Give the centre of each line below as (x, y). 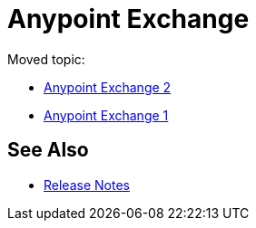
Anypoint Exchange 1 (106, 115)
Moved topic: (46, 59)
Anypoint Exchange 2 (108, 87)
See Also (48, 150)
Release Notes (87, 185)
